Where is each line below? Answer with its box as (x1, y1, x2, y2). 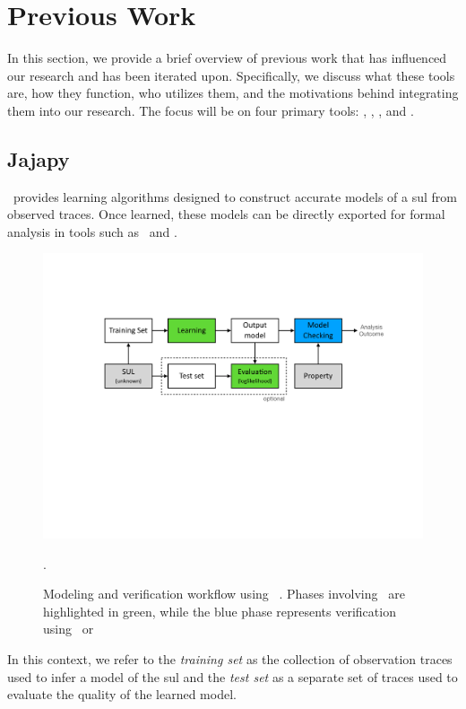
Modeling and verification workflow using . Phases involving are (43, 584, 405, 603)
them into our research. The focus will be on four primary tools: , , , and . (7, 101, 414, 119)
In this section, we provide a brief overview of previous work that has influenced (7, 48, 447, 67)
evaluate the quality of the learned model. (7, 685, 237, 704)
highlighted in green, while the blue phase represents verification (43, 601, 396, 620)
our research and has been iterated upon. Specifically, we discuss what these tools (7, 66, 455, 84)
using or (43, 619, 94, 638)
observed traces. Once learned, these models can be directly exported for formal (7, 205, 445, 223)
